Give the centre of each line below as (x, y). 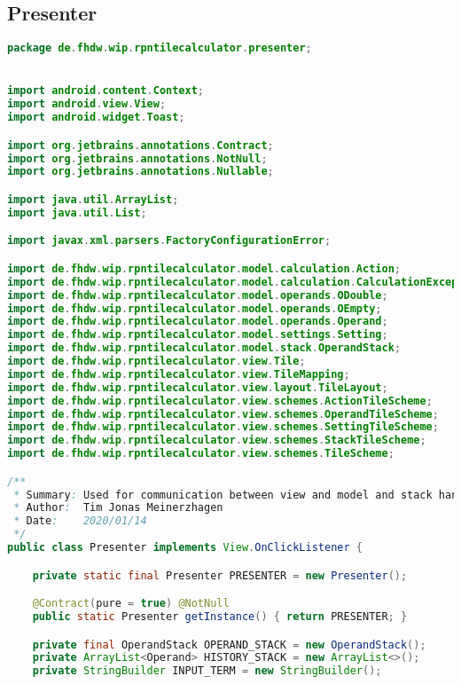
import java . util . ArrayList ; (93, 199)
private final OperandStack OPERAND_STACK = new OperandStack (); (229, 645)
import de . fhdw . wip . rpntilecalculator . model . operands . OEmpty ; (195, 308)
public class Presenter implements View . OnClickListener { (185, 548)
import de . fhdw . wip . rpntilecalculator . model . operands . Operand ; (198, 322)
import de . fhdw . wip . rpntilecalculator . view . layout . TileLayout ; (198, 387)
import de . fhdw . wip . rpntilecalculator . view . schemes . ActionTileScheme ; (220, 401)
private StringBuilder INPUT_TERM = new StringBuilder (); (207, 671)
